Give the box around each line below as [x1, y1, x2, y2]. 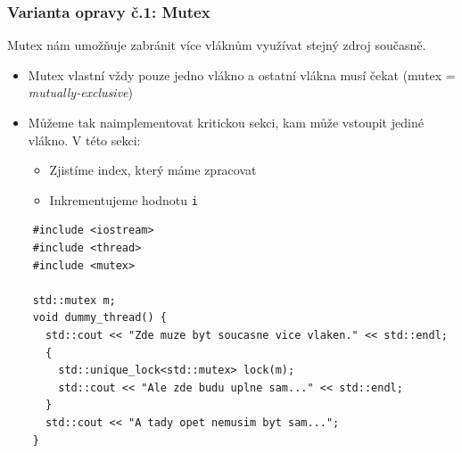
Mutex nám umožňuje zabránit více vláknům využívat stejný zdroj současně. [7, 36, 426, 54]
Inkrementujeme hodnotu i [49, 190, 198, 209]
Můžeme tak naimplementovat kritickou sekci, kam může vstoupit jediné [28, 113, 424, 131]
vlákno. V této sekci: [28, 130, 141, 149]
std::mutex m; [32, 293, 116, 307]
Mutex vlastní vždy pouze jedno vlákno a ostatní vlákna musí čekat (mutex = [28, 65, 456, 84]
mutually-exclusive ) [28, 83, 133, 102]
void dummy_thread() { [32, 311, 167, 325]
